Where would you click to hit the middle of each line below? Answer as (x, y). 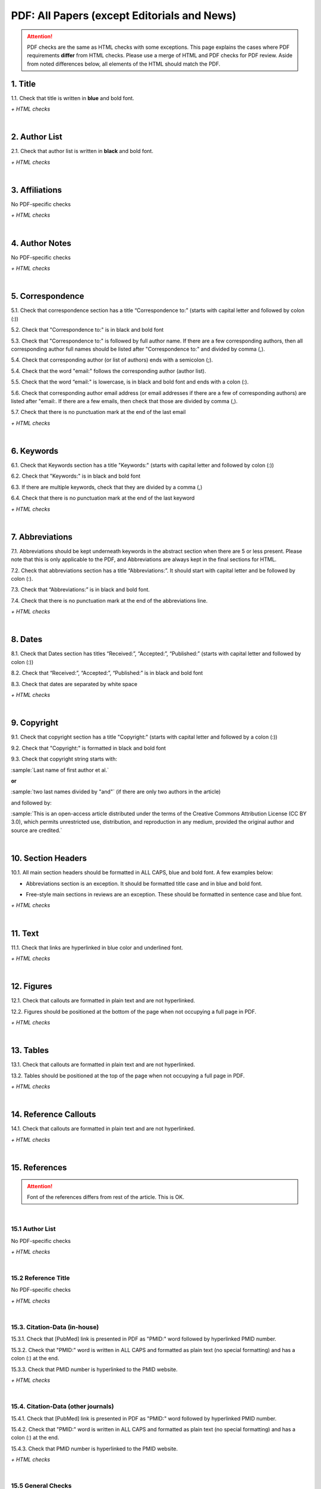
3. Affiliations (37, 190)
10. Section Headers (49, 859)
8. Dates (27, 639)
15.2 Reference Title (40, 1278)
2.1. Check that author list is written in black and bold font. (82, 151)
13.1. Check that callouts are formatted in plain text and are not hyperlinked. (103, 1065)
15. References (39, 1168)
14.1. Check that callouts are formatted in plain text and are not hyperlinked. (103, 1129)
